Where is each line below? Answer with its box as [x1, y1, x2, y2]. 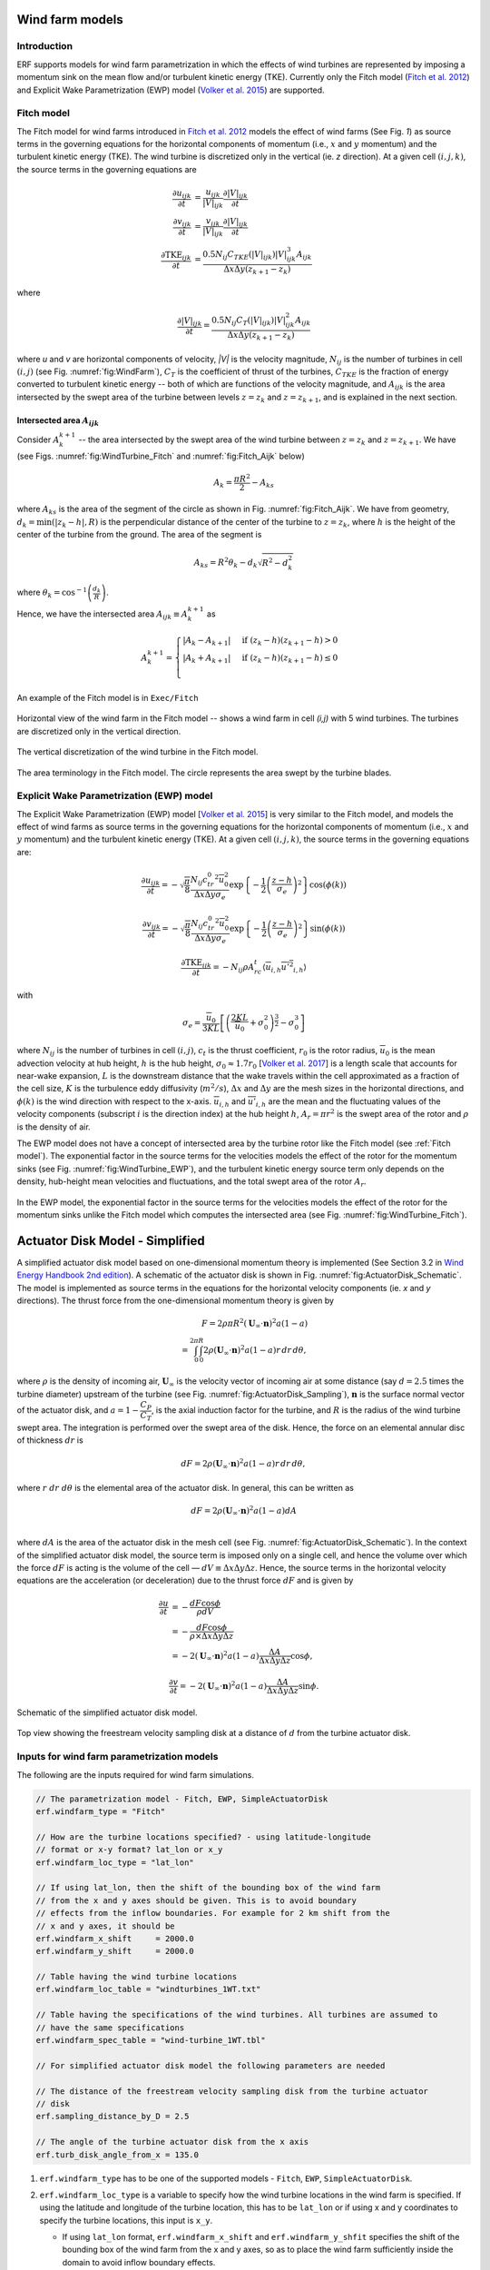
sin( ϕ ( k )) [309, 923, 346, 934]
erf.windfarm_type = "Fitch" [35, 1807, 166, 1816]
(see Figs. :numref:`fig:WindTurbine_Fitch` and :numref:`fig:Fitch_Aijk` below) [16, 450, 306, 461]
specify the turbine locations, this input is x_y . [39, 2215, 213, 2226]
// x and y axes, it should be [35, 1920, 176, 1931]
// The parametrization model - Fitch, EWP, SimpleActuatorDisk [35, 1793, 328, 1804]
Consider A [16, 434, 60, 445]
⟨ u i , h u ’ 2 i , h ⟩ [261, 961, 308, 974]
